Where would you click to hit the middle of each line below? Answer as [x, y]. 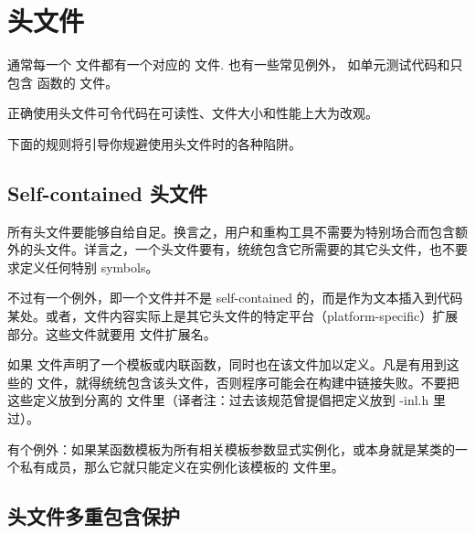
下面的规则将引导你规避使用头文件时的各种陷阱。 [154, 143]
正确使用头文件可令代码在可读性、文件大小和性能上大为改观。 [193, 113]
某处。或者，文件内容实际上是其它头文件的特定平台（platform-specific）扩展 [233, 316]
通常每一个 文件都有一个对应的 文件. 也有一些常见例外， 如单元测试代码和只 [235, 64]
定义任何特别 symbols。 [89, 267]
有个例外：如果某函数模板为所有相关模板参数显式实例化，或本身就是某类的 [231, 449]
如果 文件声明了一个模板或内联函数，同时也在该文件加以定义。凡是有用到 [227, 364]
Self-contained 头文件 [107, 192]
